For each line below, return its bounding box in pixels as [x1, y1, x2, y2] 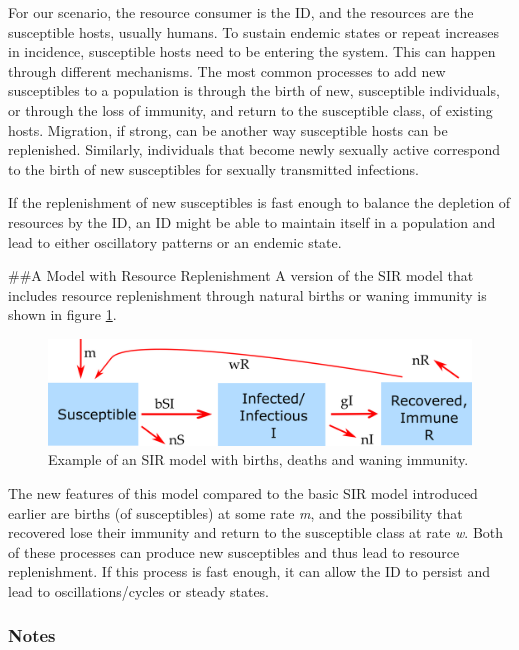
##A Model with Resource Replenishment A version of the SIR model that [8, 265, 474, 286]
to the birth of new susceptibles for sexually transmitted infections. [8, 158, 419, 179]
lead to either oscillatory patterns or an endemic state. [8, 231, 342, 252]
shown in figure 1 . [8, 304, 117, 325]
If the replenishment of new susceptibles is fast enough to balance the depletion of [8, 192, 511, 213]
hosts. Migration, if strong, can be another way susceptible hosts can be [8, 119, 448, 140]
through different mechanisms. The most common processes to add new [8, 60, 446, 81]
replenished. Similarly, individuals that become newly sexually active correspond [8, 139, 501, 160]
